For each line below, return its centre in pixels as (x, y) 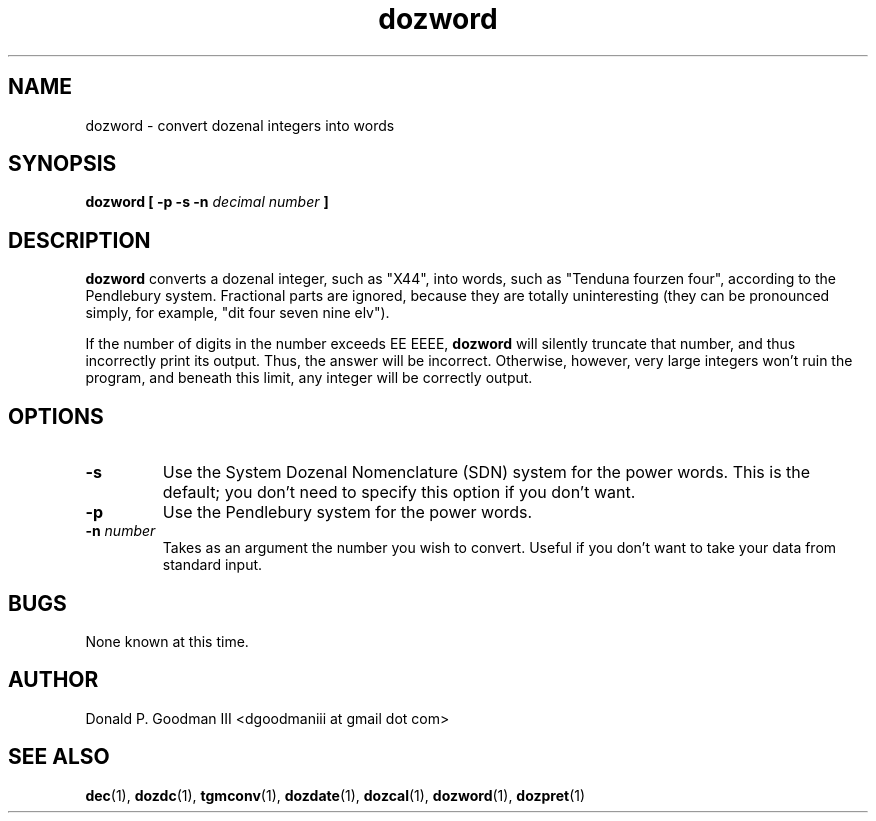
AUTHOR (53, 680)
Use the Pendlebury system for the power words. (347, 512)
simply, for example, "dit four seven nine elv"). (237, 313)
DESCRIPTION (79, 240)
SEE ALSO (59, 757)
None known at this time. (167, 641)
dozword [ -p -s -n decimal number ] (207, 202)
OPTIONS (56, 416)
